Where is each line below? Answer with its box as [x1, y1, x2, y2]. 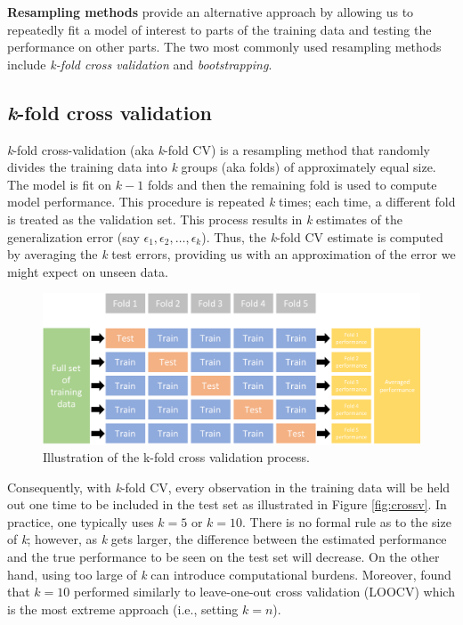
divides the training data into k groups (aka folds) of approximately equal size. [7, 158, 436, 176]
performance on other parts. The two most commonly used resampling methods [7, 37, 442, 56]
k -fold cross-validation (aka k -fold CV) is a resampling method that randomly [7, 140, 430, 158]
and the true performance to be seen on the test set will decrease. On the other [7, 548, 440, 566]
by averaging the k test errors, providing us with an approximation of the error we [7, 245, 456, 264]
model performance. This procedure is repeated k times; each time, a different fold [7, 192, 456, 211]
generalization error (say [7, 227, 140, 246]
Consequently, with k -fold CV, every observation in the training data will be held [7, 477, 451, 496]
